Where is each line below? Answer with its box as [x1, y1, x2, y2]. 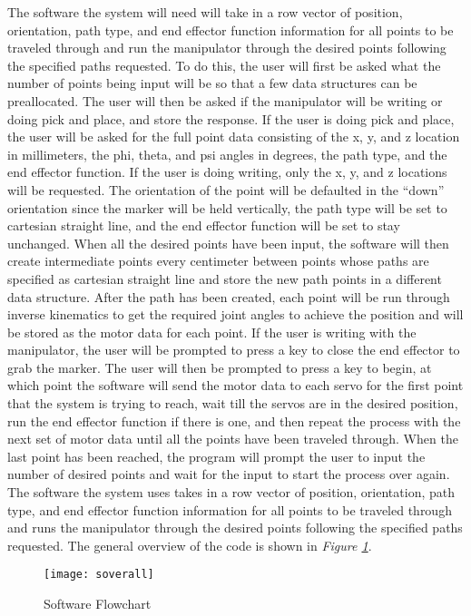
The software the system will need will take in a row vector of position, [7, 3, 403, 21]
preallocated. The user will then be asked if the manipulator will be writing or [7, 91, 443, 110]
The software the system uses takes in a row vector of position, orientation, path [7, 483, 455, 502]
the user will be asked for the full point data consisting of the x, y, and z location [7, 127, 460, 146]
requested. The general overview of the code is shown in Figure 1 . [7, 535, 372, 554]
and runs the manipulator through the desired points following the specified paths [7, 518, 463, 537]
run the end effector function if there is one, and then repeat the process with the [7, 411, 461, 430]
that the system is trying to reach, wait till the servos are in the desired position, [7, 394, 458, 413]
